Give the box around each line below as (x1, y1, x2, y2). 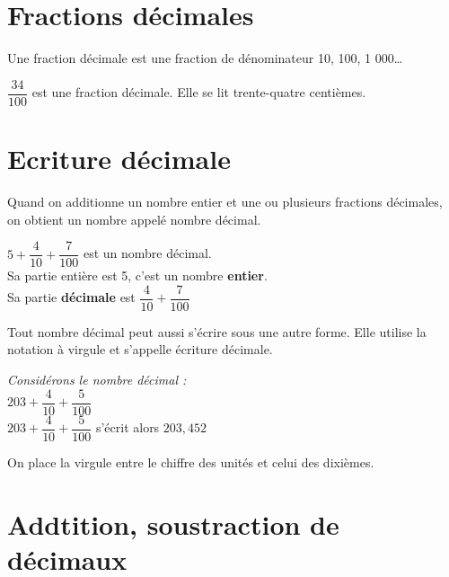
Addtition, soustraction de (7, 505, 339, 542)
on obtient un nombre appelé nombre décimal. (7, 209, 261, 228)
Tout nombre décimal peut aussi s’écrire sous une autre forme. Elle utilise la (7, 322, 427, 341)
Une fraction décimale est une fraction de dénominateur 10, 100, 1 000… (7, 49, 403, 67)
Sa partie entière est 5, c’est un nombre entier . (7, 266, 268, 285)
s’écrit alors (95, 418, 160, 437)
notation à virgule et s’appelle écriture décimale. (7, 340, 273, 359)
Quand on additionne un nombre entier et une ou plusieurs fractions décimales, (7, 191, 443, 210)
